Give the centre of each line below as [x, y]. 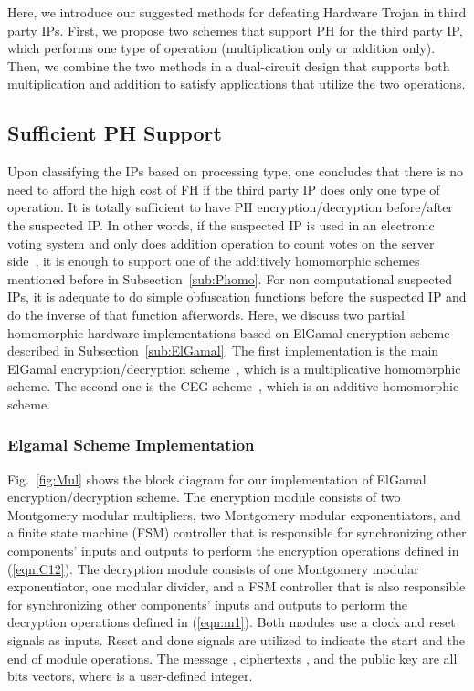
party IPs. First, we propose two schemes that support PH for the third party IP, [235, 30]
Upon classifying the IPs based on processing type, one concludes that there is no [236, 171]
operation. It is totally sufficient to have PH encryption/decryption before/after [230, 207]
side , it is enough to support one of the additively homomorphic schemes [214, 261]
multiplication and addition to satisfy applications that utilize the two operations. [237, 84]
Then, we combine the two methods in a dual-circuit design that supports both [229, 65]
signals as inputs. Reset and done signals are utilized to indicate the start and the [236, 640]
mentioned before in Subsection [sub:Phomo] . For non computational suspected [230, 278]
